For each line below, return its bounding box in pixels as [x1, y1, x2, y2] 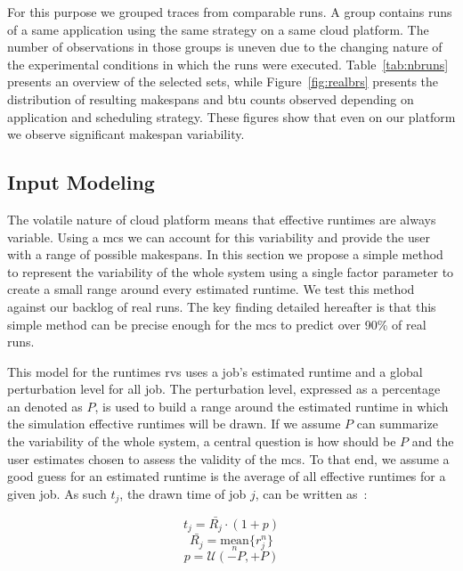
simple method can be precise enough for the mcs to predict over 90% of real [7, 314, 426, 333]
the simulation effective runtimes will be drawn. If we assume [7, 414, 341, 433]
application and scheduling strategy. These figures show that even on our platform [7, 107, 456, 126]
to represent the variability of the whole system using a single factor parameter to [7, 262, 454, 281]
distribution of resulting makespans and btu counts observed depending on [7, 89, 414, 108]
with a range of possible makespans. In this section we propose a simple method [7, 245, 443, 264]
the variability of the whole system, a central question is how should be [7, 432, 396, 451]
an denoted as [7, 396, 83, 415]
